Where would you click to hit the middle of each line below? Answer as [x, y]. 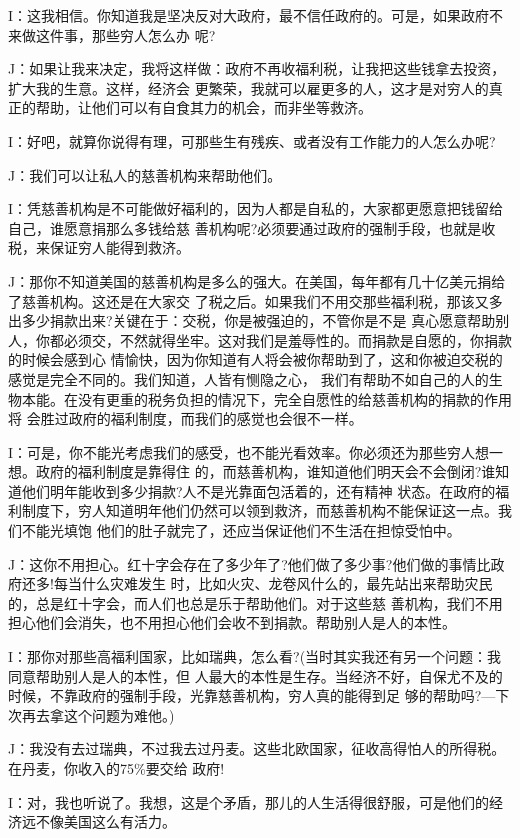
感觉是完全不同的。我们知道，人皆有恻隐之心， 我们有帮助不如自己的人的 [248, 378]
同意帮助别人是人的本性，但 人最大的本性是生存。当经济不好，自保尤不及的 [255, 675]
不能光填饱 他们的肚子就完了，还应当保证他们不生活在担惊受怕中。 [241, 530]
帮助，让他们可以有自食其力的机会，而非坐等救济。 [203, 107]
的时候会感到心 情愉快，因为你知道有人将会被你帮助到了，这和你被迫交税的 [255, 359]
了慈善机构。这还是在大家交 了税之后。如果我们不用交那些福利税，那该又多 [255, 300]
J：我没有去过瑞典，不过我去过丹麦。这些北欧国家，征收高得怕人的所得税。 [257, 748]
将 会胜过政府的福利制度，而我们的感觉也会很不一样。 [185, 418]
